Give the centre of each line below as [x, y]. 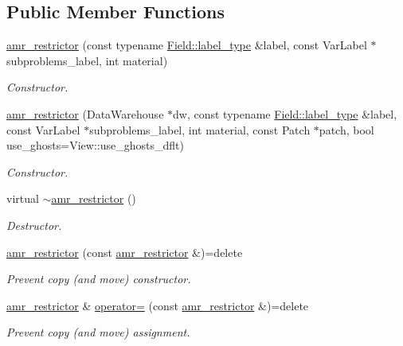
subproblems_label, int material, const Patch [200, 129]
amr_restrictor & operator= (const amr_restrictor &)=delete [158, 305]
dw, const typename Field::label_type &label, [285, 113]
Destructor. [34, 225]
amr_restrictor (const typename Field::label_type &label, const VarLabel [187, 45]
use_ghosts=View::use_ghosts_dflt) [95, 145]
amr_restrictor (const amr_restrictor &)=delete [125, 252]
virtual [23, 198]
